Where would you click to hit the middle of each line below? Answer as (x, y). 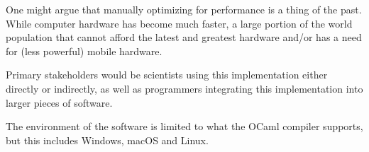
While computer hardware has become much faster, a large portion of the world (179, 23)
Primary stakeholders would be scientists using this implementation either (167, 75)
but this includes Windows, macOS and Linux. (107, 140)
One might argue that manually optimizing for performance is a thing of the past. (184, 9)
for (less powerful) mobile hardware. (84, 51)
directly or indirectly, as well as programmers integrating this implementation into (184, 88)
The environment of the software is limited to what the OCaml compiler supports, (184, 126)
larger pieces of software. (59, 102)
